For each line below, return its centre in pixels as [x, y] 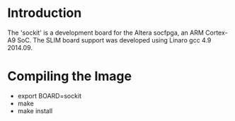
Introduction [45, 13]
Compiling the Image [70, 76]
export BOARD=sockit [50, 96]
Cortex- [216, 33]
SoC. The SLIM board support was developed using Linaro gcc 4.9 [114, 40]
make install [35, 110]
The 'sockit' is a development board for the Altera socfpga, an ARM [105, 33]
